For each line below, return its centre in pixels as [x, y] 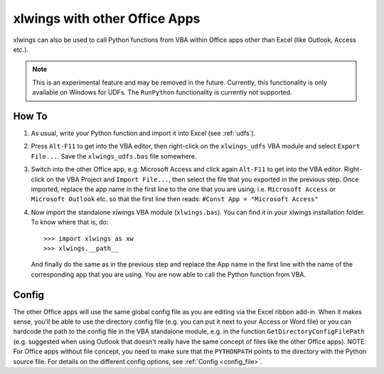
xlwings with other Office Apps [107, 18]
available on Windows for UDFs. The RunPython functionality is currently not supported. [162, 92]
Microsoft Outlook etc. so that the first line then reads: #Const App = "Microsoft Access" [175, 199]
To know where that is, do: [70, 222]
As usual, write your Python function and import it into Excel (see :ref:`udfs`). [143, 133]
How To [30, 116]
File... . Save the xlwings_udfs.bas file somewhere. [114, 156]
